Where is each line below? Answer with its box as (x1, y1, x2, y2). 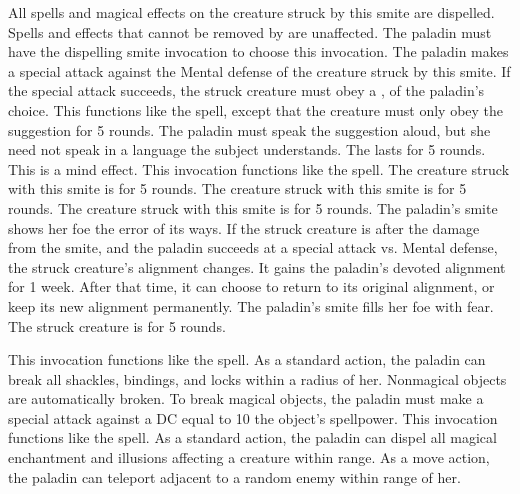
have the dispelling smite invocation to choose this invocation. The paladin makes (8, 41, 509, 62)
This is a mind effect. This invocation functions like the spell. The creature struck (8, 158, 510, 179)
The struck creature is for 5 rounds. (8, 315, 226, 336)
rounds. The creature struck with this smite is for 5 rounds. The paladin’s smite (8, 197, 498, 218)
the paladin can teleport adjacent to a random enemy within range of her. (8, 466, 461, 487)
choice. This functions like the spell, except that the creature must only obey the (8, 99, 504, 120)
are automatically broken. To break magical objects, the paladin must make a (8, 388, 484, 409)
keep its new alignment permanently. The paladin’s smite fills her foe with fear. (8, 295, 494, 316)
